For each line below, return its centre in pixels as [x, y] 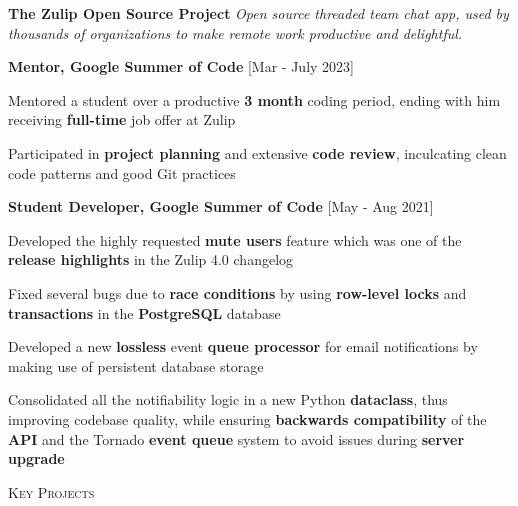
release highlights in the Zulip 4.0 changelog [151, 259]
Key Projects [51, 491]
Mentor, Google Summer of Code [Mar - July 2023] [181, 66]
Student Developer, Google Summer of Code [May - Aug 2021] [221, 206]
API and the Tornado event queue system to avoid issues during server [236, 438]
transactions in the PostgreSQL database [144, 312]
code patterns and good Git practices [122, 172]
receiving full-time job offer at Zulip [122, 119]
